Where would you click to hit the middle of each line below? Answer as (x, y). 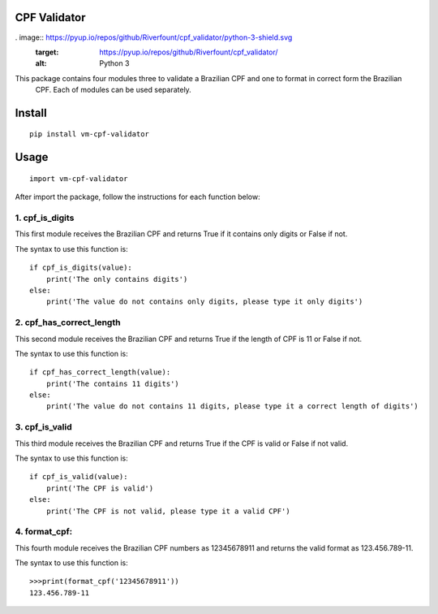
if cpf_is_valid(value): (79, 477)
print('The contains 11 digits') (113, 383)
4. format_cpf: (44, 532)
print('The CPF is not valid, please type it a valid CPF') (168, 511)
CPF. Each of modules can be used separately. (114, 90)
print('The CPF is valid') (100, 488)
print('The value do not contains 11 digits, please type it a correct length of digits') (232, 406)
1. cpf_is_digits (45, 218)
